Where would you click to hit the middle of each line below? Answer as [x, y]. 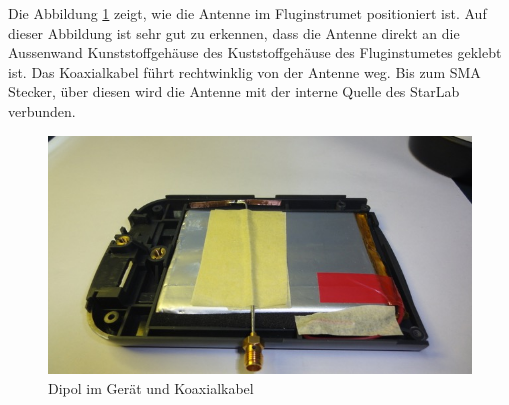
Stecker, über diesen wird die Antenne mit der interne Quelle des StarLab [234, 91]
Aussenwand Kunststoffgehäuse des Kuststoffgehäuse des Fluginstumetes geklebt [255, 52]
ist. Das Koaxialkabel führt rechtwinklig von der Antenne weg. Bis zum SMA [244, 71]
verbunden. [42, 110]
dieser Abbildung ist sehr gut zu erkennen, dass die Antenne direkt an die [234, 32]
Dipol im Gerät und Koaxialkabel [151, 387]
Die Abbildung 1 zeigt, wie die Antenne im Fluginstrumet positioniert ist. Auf [247, 13]
